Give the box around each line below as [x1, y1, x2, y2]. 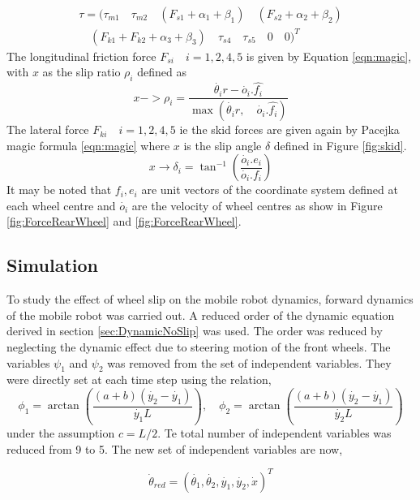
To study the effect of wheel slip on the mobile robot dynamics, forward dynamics [6, 291, 414, 308]
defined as [137, 63, 186, 80]
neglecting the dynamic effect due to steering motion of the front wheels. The [6, 338, 391, 356]
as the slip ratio [42, 63, 121, 80]
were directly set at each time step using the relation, [6, 371, 272, 388]
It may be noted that [6, 181, 112, 198]
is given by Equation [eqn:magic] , [246, 47, 412, 64]
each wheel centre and [6, 196, 116, 213]
